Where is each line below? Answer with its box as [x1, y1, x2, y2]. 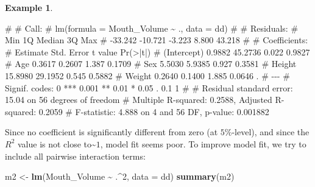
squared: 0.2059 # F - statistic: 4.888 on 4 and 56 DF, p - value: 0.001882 [5, 105, 269, 118]
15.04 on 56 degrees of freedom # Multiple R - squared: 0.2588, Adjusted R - [5, 93, 285, 106]
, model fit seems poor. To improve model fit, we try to [100, 137, 306, 150]
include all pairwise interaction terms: [5, 149, 146, 162]
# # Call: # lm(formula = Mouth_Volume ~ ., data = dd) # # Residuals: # [5, 21, 299, 34]
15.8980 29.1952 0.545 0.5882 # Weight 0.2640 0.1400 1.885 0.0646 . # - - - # [5, 69, 290, 82]
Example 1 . [5, 1, 53, 13]
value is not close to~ [17, 137, 96, 150]
